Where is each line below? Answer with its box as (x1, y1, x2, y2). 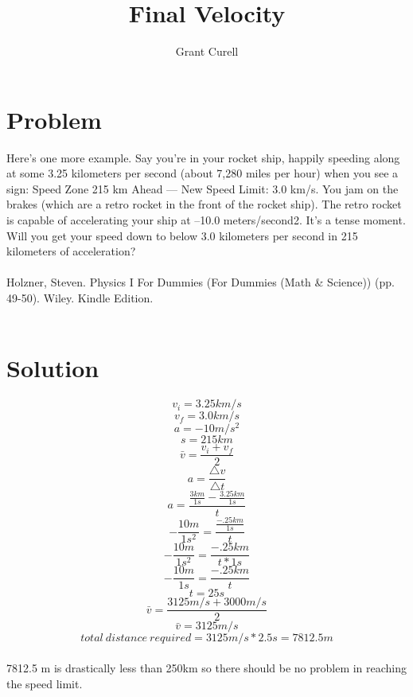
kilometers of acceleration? (6, 243, 136, 259)
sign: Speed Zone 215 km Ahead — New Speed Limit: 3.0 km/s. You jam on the (6, 180, 399, 197)
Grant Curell (175, 43, 239, 60)
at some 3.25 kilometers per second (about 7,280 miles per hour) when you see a (6, 165, 399, 181)
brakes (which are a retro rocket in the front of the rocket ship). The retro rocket (6, 196, 402, 212)
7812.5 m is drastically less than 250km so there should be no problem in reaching (6, 660, 407, 676)
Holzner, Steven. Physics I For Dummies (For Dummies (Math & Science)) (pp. (6, 274, 395, 290)
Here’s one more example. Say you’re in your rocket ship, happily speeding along (6, 149, 400, 165)
